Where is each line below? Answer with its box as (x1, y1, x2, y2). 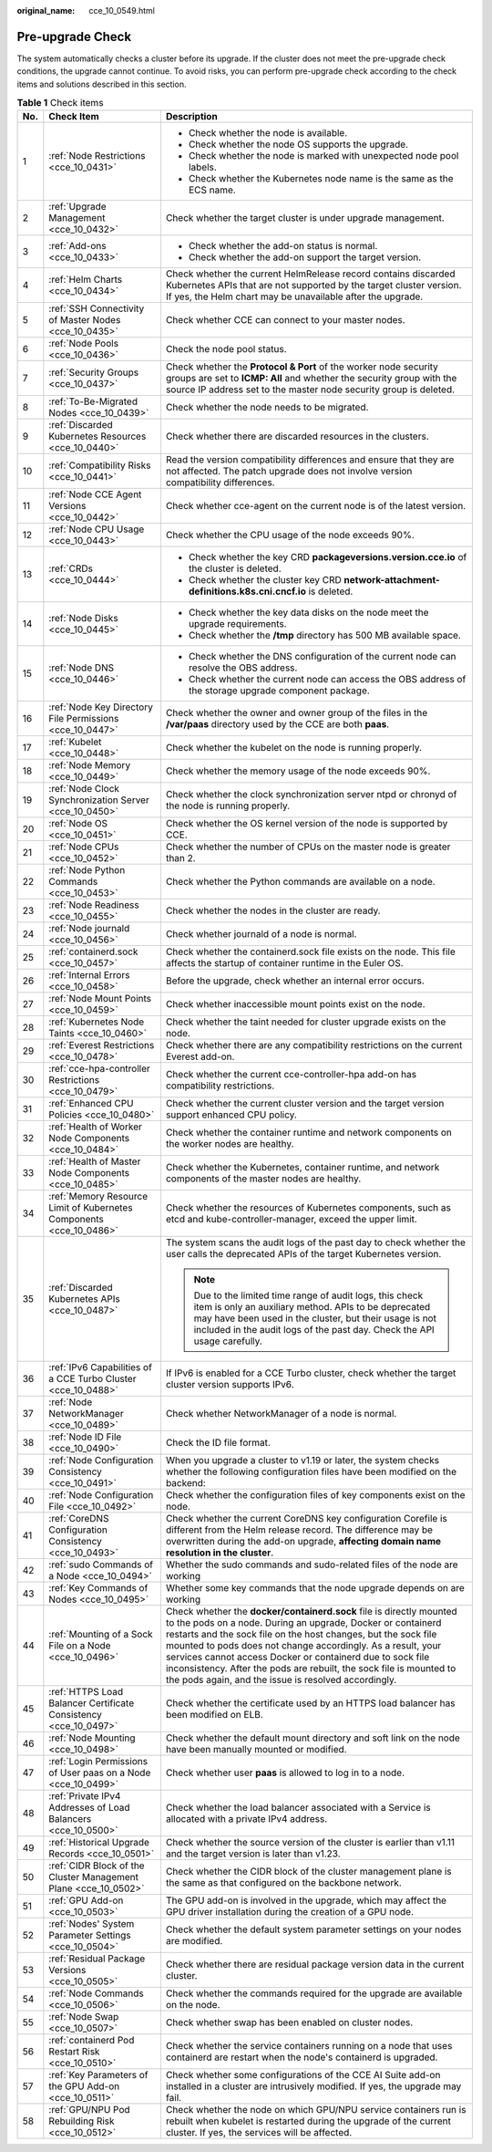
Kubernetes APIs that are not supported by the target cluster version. (165, 279, 462, 292)
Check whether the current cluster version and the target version (165, 1097, 445, 1110)
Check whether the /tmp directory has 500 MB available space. (188, 629, 462, 642)
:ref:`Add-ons (48, 240, 107, 253)
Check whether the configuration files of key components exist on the (165, 1489, 466, 1502)
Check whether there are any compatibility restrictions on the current (165, 1039, 463, 1052)
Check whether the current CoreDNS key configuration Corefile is (165, 1513, 448, 1525)
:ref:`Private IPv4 (48, 1790, 121, 1803)
